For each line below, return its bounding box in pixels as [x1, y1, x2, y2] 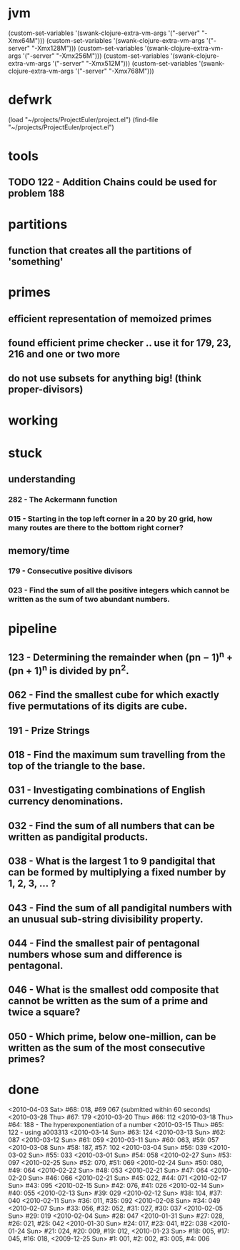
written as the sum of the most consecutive [8, 1041, 206, 1053]
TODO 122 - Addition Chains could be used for [8, 177, 217, 189]
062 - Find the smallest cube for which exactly [8, 689, 220, 701]
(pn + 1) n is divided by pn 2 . [8, 663, 129, 677]
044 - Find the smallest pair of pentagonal [8, 937, 200, 949]
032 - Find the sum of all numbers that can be [8, 820, 215, 832]
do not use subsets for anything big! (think [8, 372, 202, 385]
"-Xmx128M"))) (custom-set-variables [31, 44, 144, 52]
